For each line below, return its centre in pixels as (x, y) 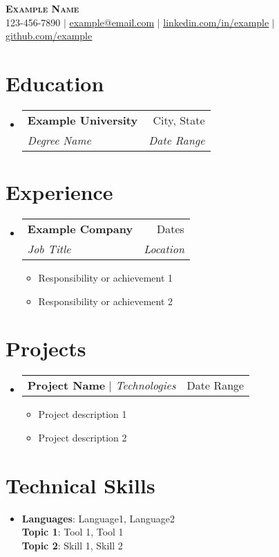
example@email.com (112, 22)
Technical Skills (80, 485)
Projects (46, 348)
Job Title (49, 249)
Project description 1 (83, 414)
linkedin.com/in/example (216, 22)
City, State (179, 120)
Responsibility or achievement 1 (106, 278)
